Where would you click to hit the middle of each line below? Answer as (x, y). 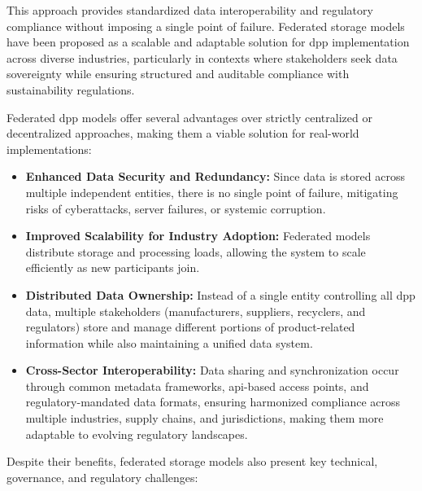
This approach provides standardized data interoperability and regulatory (190, 10)
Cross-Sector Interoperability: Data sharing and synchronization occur (212, 370)
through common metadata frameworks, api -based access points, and (197, 386)
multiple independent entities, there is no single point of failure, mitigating (212, 192)
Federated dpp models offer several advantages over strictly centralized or (189, 117)
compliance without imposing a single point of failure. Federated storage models (206, 26)
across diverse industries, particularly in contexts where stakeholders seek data (202, 57)
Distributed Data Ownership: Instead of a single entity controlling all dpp (220, 294)
